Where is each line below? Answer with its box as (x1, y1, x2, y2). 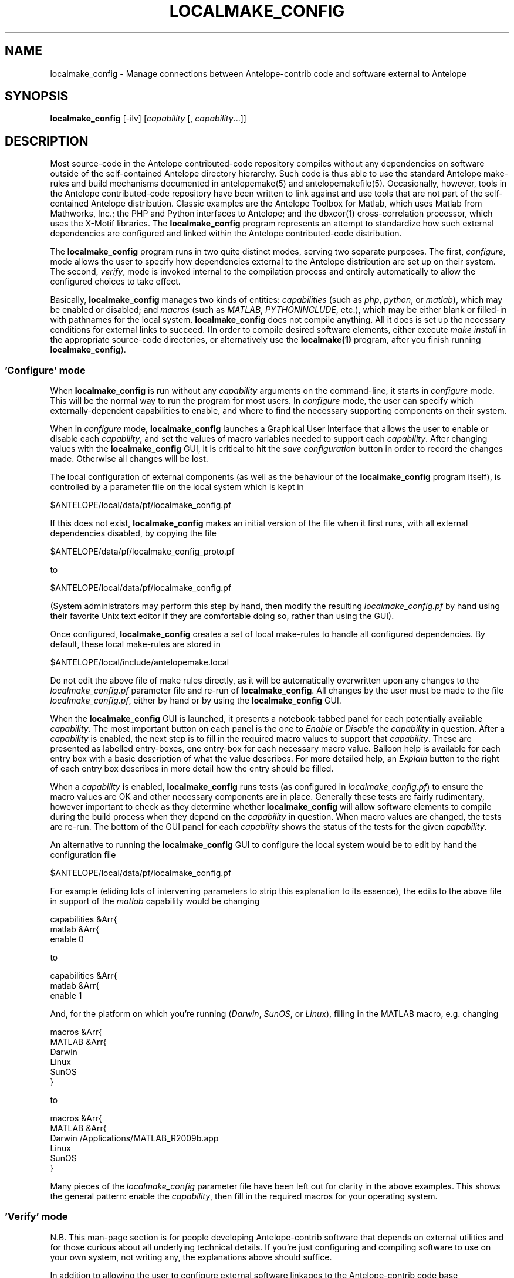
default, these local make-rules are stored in (50, 639, 221, 650)
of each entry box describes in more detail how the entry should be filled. (50, 763, 334, 774)
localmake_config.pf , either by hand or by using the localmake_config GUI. (50, 695, 341, 706)
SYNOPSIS (5, 89, 69, 104)
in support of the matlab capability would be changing (50, 896, 260, 907)
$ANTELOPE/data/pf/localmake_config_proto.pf (50, 546, 235, 557)
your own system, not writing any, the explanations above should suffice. (50, 1252, 332, 1262)
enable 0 (50, 934, 84, 945)
